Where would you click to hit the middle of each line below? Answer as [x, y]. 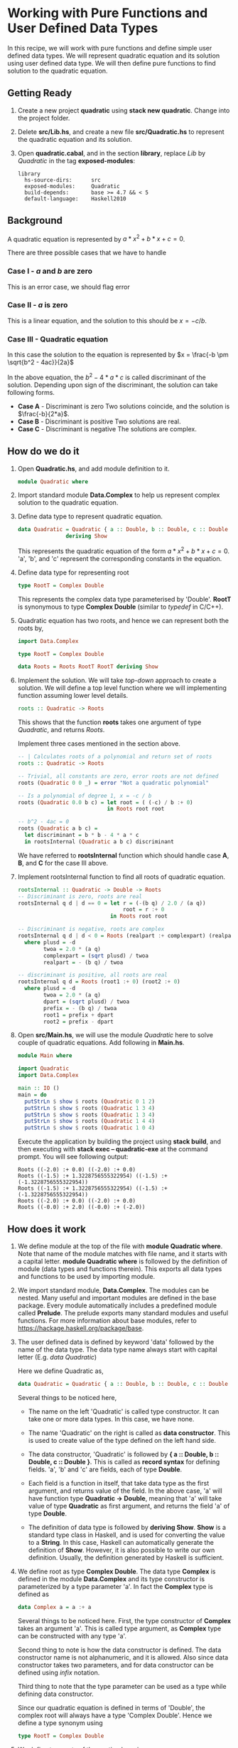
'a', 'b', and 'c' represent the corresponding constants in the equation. [120, 558]
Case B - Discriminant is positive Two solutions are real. [99, 421]
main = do [32, 1095]
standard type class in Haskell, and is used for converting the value [126, 1535]
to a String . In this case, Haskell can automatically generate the [121, 1542]
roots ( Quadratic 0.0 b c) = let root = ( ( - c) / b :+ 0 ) [105, 802]
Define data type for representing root [73, 572]
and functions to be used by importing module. [86, 1277]
